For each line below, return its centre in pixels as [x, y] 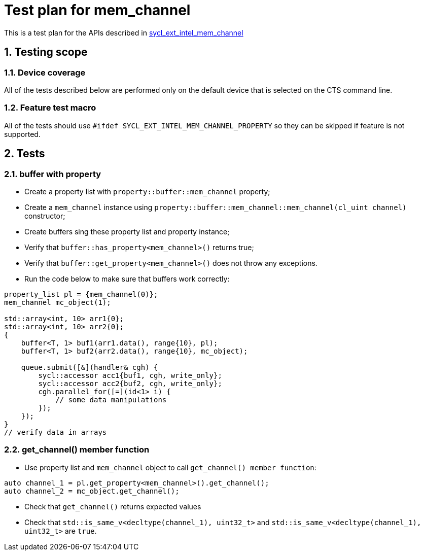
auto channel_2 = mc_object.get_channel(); [92, 491]
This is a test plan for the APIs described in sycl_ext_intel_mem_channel [124, 32]
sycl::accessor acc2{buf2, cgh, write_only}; [130, 383]
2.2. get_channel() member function [77, 450]
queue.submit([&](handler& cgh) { [90, 367]
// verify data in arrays [56, 432]
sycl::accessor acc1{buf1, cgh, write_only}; [130, 375]
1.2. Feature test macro [50, 108]
